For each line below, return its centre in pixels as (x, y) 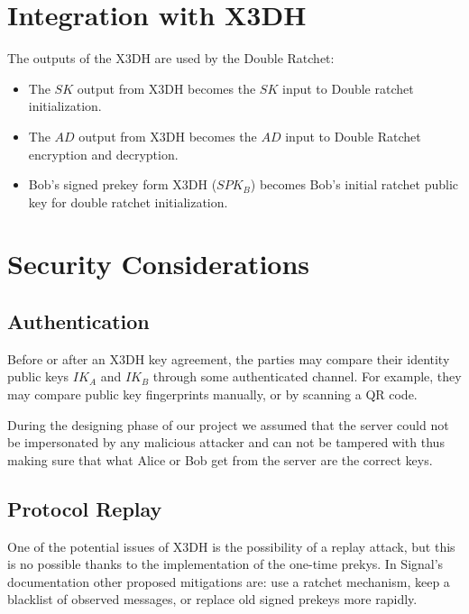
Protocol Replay (85, 508)
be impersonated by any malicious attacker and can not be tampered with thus (226, 442)
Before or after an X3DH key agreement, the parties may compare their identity (229, 358)
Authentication (78, 321)
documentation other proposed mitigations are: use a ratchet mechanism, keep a (229, 581)
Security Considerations (159, 264)
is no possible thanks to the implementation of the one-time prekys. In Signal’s (225, 564)
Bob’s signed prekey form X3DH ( (123, 184)
